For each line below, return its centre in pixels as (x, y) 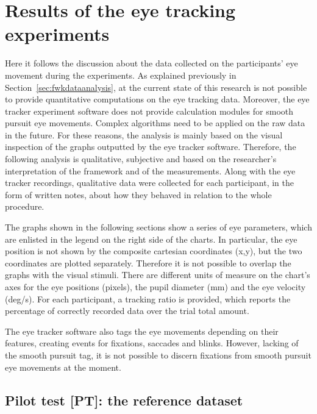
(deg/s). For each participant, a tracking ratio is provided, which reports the (148, 298)
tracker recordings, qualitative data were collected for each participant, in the (150, 183)
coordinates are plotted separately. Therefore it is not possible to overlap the (148, 262)
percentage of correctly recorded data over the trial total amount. (127, 311)
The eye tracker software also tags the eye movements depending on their (142, 331)
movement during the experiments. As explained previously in (121, 75)
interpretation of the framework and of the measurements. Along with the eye (150, 170)
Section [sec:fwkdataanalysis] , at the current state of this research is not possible (156, 87)
